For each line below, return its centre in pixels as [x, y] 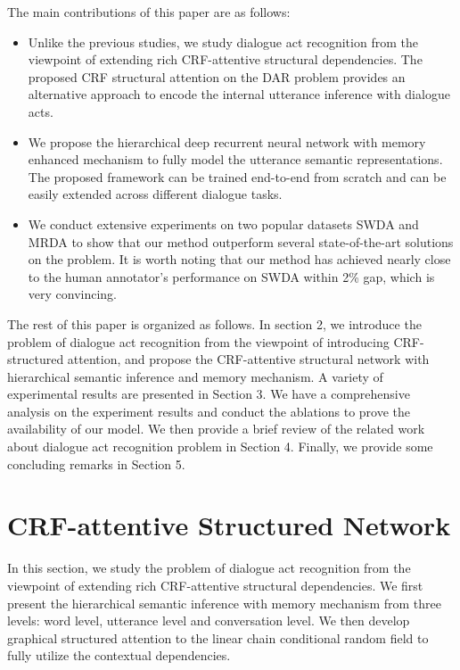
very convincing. [73, 294]
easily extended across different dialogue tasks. [155, 194]
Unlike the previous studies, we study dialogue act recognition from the [223, 41]
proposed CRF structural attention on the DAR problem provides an [217, 76]
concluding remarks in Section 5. [96, 463]
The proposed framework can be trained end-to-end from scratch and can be [237, 176]
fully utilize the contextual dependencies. [119, 655]
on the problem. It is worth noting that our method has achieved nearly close [239, 259]
